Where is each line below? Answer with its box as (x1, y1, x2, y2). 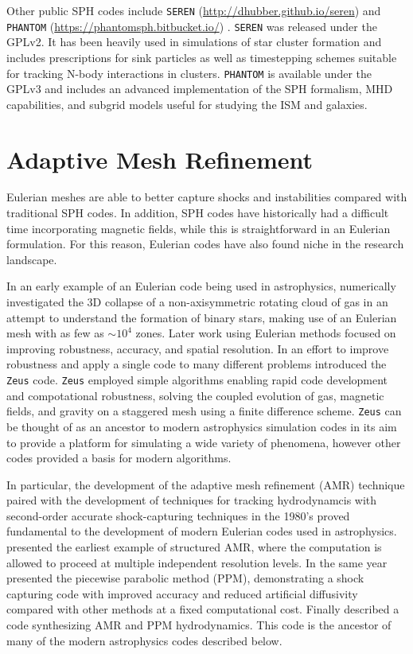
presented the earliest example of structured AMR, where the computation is (6, 539, 382, 555)
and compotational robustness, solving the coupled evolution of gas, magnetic (6, 387, 384, 403)
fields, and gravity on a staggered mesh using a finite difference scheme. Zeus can (6, 403, 402, 419)
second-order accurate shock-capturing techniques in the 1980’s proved (6, 507, 350, 524)
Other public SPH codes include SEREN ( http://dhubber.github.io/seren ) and (6, 2, 381, 18)
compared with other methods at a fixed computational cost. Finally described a (6, 601, 399, 617)
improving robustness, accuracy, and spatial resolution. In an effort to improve (6, 340, 389, 356)
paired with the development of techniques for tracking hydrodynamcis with (6, 492, 377, 508)
